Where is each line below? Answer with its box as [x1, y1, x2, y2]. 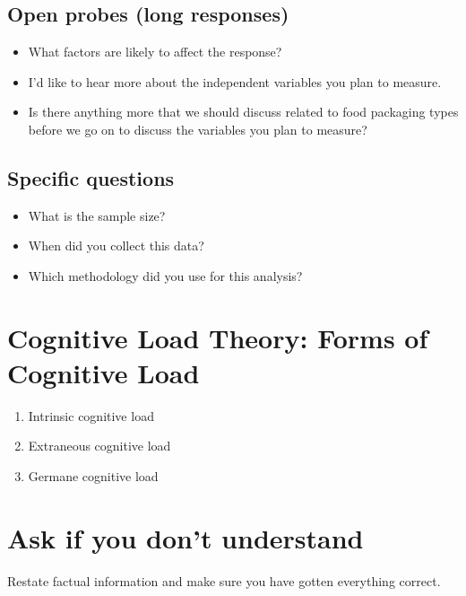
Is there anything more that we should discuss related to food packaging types [28, 102, 459, 121]
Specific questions [7, 163, 175, 191]
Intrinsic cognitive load [28, 406, 154, 425]
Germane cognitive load [28, 467, 159, 486]
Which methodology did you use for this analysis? [28, 266, 303, 285]
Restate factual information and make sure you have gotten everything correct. [7, 571, 441, 590]
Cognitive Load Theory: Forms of [7, 319, 428, 355]
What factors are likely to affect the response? [28, 42, 282, 61]
